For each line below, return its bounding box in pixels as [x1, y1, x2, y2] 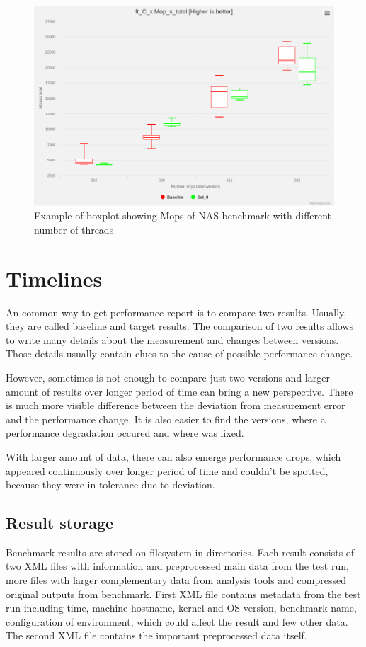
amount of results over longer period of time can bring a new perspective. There [6, 384, 353, 399]
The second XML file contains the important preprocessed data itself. [6, 628, 307, 643]
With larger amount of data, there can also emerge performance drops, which [6, 449, 341, 464]
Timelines [6, 263, 103, 292]
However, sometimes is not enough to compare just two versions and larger [6, 370, 330, 384]
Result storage [6, 512, 114, 534]
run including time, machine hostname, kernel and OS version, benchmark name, [6, 600, 357, 615]
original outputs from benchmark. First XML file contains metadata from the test [6, 586, 361, 601]
